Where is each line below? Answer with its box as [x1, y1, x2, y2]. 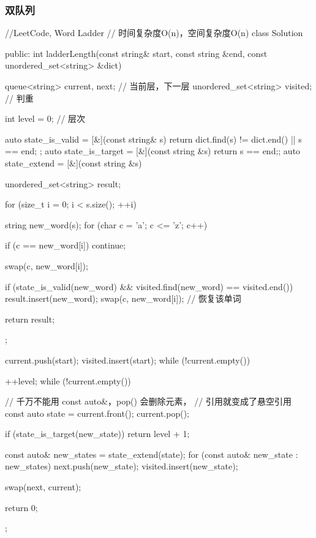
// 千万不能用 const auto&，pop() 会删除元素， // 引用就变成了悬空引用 [5, 395, 292, 408]
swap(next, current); [5, 480, 81, 493]
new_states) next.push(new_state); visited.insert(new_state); [5, 460, 238, 473]
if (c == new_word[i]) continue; [5, 239, 126, 252]
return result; [5, 312, 55, 325]
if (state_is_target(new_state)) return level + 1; [5, 427, 190, 440]
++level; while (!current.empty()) [5, 374, 131, 387]
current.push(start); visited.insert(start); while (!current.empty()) [5, 353, 250, 366]
